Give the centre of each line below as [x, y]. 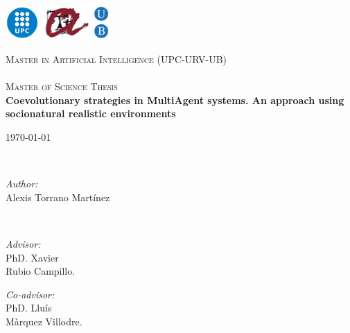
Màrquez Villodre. [44, 321]
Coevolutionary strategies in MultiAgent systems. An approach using [175, 100]
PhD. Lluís [29, 308]
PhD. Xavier [32, 257]
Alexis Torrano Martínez [58, 197]
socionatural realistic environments [91, 113]
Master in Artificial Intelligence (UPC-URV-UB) [116, 59]
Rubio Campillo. [41, 271]
